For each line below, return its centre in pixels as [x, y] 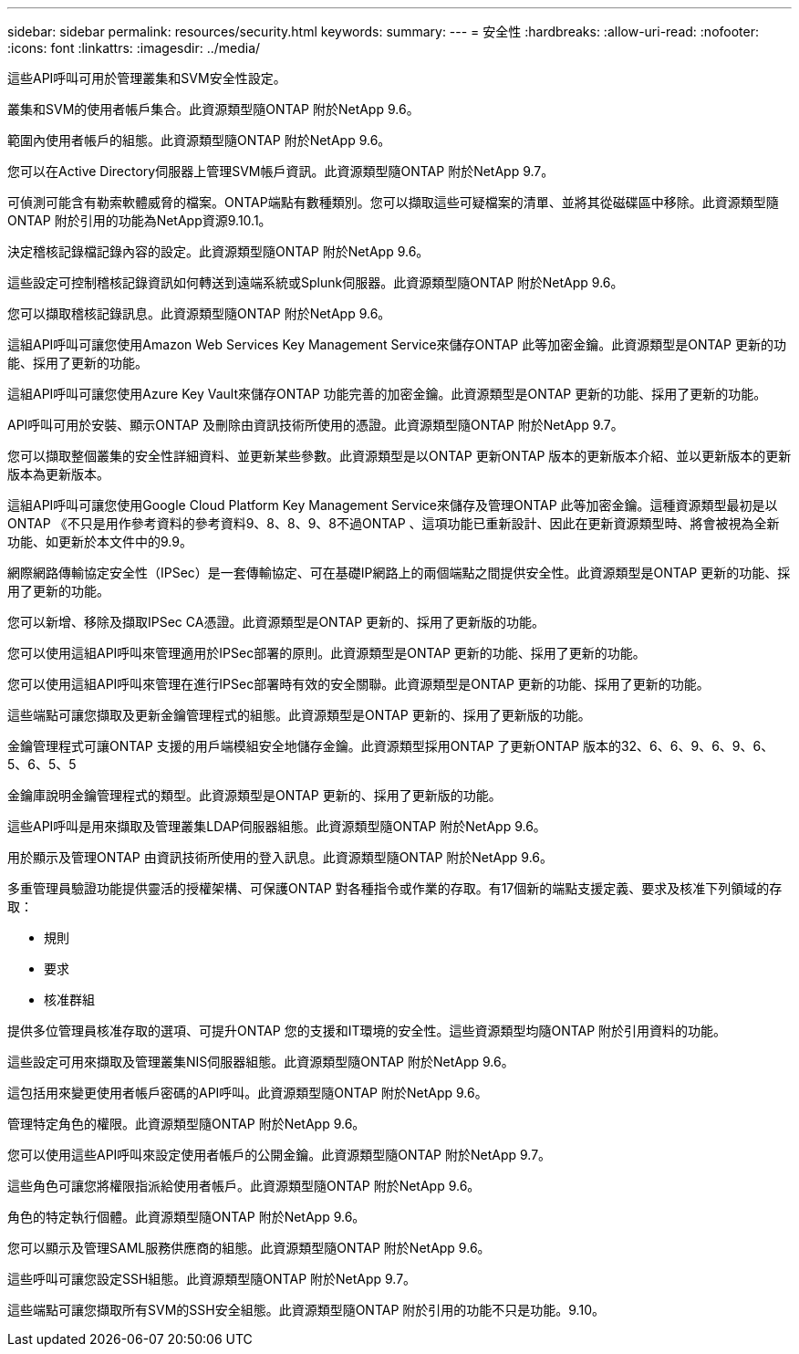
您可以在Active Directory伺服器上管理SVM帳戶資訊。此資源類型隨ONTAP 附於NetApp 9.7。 [281, 171]
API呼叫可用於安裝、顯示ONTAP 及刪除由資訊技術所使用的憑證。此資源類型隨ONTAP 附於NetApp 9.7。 [316, 425]
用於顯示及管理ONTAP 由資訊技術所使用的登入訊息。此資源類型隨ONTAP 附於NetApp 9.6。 [280, 857]
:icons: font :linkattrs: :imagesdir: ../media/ [134, 48]
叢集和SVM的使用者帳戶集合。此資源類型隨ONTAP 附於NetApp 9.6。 [213, 109]
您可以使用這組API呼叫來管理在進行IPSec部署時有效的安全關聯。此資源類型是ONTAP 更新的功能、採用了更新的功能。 [358, 684]
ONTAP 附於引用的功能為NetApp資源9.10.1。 [140, 220]
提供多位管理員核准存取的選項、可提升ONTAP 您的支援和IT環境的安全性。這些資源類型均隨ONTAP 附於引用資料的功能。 [367, 1031]
